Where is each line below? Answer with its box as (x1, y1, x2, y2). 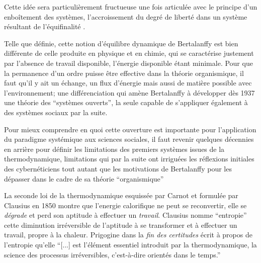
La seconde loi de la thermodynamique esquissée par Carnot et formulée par (4, 190, 238, 201)
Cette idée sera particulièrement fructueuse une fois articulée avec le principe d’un (4, 2, 257, 12)
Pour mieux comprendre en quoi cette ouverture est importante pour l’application (4, 124, 256, 134)
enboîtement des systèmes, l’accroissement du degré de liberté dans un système (4, 11, 247, 22)
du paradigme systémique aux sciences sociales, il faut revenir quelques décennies (4, 134, 254, 144)
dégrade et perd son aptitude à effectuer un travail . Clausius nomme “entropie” (4, 210, 247, 220)
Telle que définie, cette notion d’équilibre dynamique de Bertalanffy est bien (4, 38, 238, 48)
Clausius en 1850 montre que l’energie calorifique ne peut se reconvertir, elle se (4, 200, 247, 210)
